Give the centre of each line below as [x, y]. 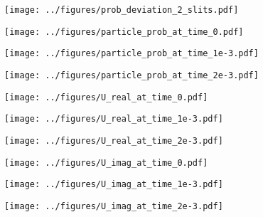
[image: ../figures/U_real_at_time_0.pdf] [106, 97]
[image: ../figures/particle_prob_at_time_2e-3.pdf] [131, 75]
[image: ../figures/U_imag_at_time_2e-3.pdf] [114, 206]
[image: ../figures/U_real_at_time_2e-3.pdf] [114, 141]
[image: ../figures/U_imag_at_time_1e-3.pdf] [114, 185]
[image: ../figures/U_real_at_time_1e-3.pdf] [114, 119]
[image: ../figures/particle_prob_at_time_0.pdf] [124, 32]
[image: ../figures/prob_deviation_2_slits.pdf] [122, 10]
